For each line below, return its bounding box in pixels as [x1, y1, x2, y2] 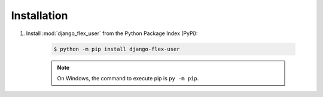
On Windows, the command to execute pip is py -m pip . [57, 74, 199, 82]
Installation [11, 9, 68, 22]
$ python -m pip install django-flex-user [53, 45, 180, 52]
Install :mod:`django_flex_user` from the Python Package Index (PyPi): [26, 30, 198, 37]
